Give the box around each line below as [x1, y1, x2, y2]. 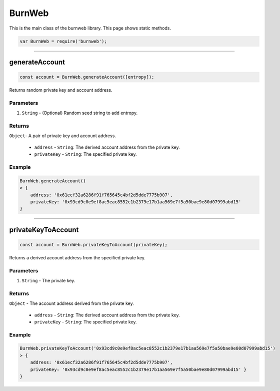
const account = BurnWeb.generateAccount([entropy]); [19, 74, 154, 80]
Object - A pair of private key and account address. [9, 133, 116, 139]
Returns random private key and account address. [9, 87, 112, 93]
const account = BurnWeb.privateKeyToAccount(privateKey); [19, 242, 167, 247]
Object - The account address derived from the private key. [9, 300, 134, 306]
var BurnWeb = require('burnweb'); [19, 38, 107, 44]
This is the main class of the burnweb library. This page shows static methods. [9, 25, 171, 31]
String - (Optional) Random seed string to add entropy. [21, 110, 137, 116]
